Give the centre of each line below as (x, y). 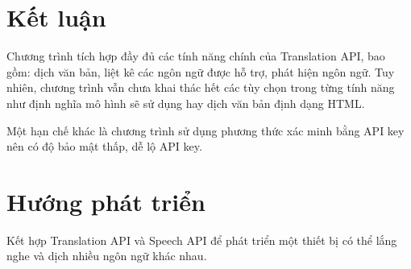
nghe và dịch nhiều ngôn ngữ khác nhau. (107, 256)
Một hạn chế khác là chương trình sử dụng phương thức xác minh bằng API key (205, 130)
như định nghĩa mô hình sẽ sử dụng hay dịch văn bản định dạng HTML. (186, 103)
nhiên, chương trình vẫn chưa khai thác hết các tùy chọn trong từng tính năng (201, 87)
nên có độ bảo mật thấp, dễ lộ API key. (104, 146)
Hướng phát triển (106, 201)
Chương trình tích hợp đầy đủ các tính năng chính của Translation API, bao (196, 56)
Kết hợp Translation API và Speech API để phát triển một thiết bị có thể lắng (202, 240)
